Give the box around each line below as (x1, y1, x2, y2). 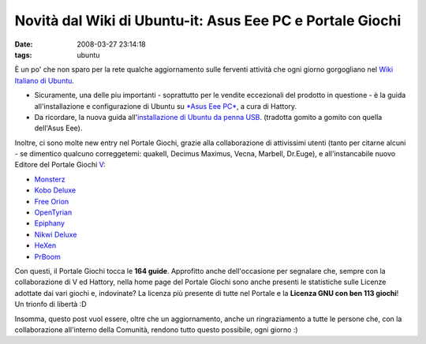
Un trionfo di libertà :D (14, 300, 87, 309)
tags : (14, 50, 32, 59)
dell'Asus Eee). (34, 123, 83, 133)
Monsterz (34, 174, 66, 184)
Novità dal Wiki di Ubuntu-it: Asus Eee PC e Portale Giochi (14, 12, 402, 29)
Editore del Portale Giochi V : (14, 160, 106, 170)
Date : (14, 39, 33, 49)
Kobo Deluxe (34, 185, 77, 195)
